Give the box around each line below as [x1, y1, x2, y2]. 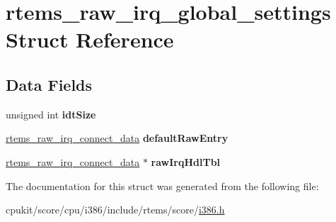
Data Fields [6, 73, 93, 95]
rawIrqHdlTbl [151, 154, 221, 169]
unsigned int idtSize [6, 106, 96, 121]
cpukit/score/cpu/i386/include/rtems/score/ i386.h [6, 202, 225, 217]
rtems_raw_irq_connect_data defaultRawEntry [6, 131, 228, 145]
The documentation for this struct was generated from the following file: [6, 178, 319, 193]
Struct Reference [6, 25, 174, 54]
